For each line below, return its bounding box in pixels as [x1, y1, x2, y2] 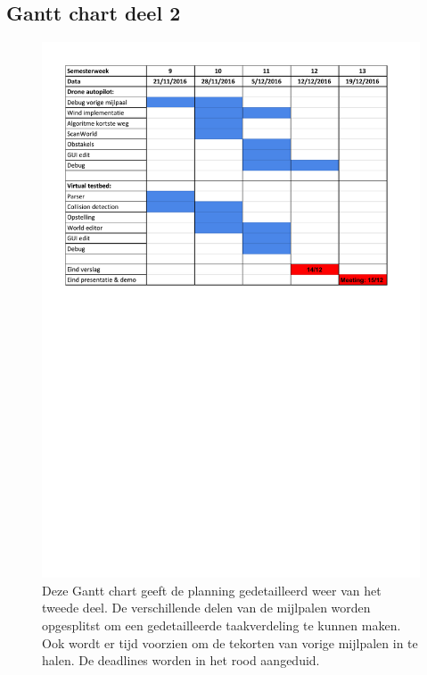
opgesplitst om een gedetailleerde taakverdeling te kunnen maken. [42, 615, 401, 634]
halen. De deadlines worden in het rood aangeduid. [42, 651, 320, 670]
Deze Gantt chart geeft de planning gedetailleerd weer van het [42, 580, 382, 599]
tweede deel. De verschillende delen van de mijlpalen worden [42, 598, 371, 617]
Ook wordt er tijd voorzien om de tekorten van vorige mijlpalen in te [42, 633, 418, 652]
